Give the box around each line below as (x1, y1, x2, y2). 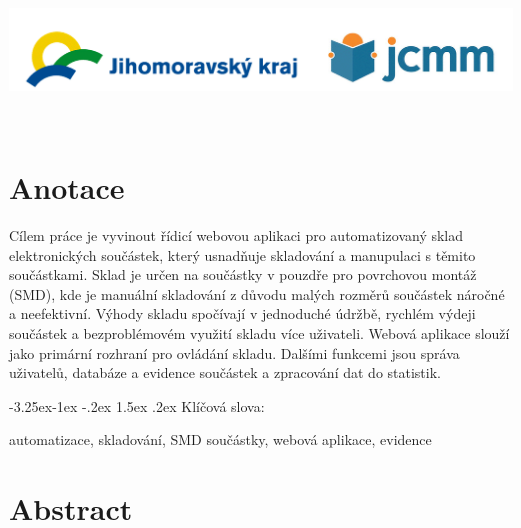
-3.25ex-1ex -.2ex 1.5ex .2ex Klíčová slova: (9, 395, 265, 416)
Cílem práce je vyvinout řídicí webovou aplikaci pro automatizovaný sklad (9, 225, 464, 246)
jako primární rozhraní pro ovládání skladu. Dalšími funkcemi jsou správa (9, 342, 460, 363)
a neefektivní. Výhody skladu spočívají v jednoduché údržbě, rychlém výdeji (9, 303, 476, 324)
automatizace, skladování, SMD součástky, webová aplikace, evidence (9, 429, 432, 450)
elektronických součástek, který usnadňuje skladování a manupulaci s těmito (9, 244, 476, 265)
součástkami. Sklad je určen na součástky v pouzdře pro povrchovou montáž (9, 264, 477, 285)
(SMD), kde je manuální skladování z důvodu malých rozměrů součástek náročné (9, 283, 505, 304)
